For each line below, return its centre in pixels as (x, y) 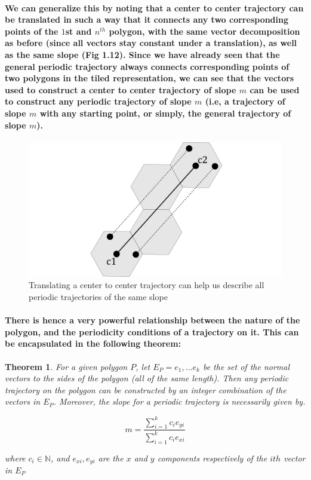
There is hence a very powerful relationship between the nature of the (153, 320)
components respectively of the (212, 458)
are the (111, 458)
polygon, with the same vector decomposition (204, 31)
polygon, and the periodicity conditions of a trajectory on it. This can (152, 331)
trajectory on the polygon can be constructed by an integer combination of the (146, 389)
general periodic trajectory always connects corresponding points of (147, 66)
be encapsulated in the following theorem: (93, 343)
